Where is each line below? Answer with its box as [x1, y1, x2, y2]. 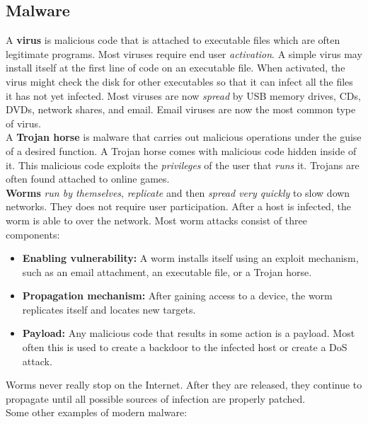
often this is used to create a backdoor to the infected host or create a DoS [22, 340, 347, 355]
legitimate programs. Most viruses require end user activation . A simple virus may [6, 46, 362, 61]
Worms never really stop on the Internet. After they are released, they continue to [6, 377, 362, 392]
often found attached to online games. [6, 171, 170, 186]
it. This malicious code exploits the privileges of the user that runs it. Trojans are [6, 157, 360, 172]
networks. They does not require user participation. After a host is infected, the [6, 199, 351, 214]
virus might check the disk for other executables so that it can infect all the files [6, 74, 353, 88]
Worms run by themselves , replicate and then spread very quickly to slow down [6, 185, 350, 200]
